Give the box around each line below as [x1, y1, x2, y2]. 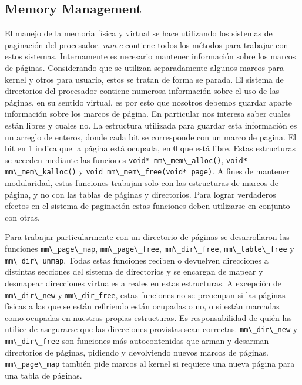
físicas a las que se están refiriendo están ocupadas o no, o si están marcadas [5, 300, 280, 312]
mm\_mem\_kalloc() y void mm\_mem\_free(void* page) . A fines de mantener [5, 165, 290, 177]
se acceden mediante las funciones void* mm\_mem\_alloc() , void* [5, 153, 247, 166]
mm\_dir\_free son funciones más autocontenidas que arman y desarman [5, 335, 269, 347]
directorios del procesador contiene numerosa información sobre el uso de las [5, 85, 280, 97]
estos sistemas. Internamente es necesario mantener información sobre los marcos [5, 50, 296, 62]
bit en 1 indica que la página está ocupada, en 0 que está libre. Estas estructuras [5, 142, 296, 154]
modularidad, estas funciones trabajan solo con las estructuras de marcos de [5, 177, 278, 189]
